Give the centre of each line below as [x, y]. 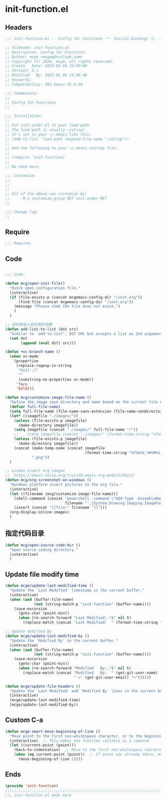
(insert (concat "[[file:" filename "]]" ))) [61, 508]
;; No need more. [23, 167]
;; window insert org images [35, 471]
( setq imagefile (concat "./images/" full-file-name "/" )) [76, 430]
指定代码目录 [25, 533]
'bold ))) [25, 389]
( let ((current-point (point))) [43, 745]
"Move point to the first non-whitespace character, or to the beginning [87, 736]
